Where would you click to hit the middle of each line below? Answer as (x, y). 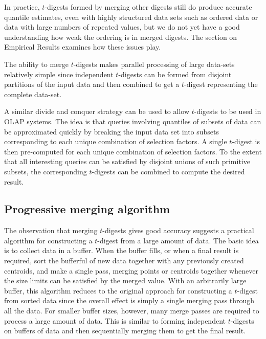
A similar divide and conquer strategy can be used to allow (97, 111)
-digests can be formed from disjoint (175, 74)
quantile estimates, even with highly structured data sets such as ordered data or (131, 17)
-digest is (246, 141)
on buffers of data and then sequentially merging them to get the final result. (125, 331)
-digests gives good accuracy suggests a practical (178, 230)
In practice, (22, 7)
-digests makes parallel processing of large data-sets (154, 64)
